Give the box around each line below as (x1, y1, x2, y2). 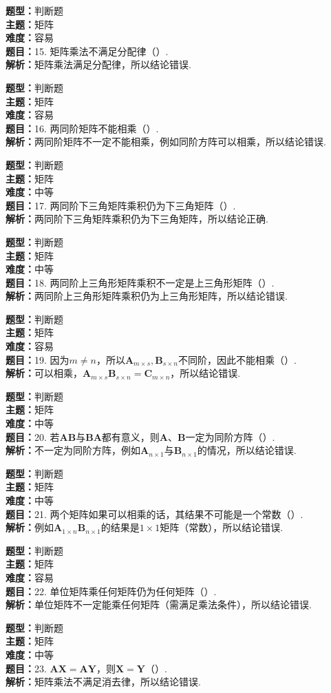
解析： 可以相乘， (6, 366, 83, 380)
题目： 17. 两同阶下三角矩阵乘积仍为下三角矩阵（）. (6, 198, 236, 212)
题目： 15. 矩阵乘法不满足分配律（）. (6, 43, 169, 58)
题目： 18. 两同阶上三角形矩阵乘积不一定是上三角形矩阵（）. (6, 275, 275, 289)
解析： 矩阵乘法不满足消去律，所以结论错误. (6, 674, 201, 689)
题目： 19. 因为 (6, 352, 70, 366)
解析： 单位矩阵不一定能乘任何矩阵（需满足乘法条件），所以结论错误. (6, 597, 312, 612)
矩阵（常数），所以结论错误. (160, 520, 284, 535)
